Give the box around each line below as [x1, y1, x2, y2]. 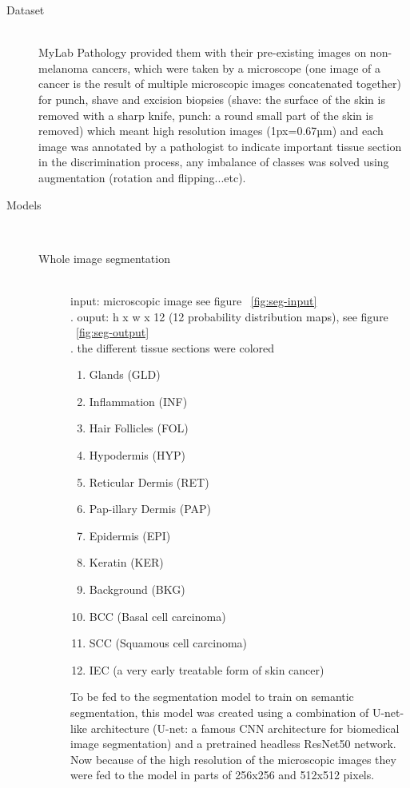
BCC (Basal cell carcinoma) [89, 607, 226, 624]
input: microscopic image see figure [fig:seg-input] [70, 292, 317, 308]
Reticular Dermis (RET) [89, 473, 209, 490]
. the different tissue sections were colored [70, 339, 275, 356]
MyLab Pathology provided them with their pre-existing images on [38, 44, 367, 61]
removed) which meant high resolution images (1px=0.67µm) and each [38, 122, 384, 139]
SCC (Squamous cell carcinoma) [89, 635, 248, 651]
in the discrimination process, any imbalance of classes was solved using [38, 153, 389, 170]
